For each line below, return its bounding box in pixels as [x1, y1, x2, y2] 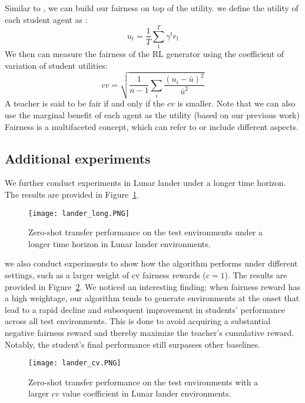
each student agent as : [5, 13, 88, 25]
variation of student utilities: [5, 59, 108, 71]
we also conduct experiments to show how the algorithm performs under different [5, 257, 298, 269]
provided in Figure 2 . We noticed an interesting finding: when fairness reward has [5, 280, 300, 292]
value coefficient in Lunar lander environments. [62, 387, 231, 399]
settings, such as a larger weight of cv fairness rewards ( [5, 269, 206, 281]
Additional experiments [5, 149, 151, 167]
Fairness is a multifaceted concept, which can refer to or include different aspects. [5, 120, 299, 132]
